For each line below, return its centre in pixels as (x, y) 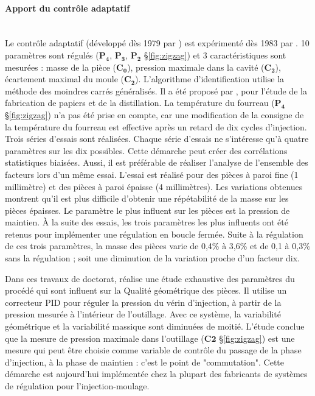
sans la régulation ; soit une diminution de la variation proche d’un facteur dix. (153, 258)
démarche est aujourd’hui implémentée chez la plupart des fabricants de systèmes (156, 374)
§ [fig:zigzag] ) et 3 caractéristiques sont (215, 55)
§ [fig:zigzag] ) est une (257, 338)
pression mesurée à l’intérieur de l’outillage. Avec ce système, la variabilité (143, 314)
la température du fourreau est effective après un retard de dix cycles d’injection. (156, 126)
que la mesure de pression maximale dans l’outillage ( (105, 338)
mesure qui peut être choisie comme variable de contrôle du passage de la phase (153, 350)
